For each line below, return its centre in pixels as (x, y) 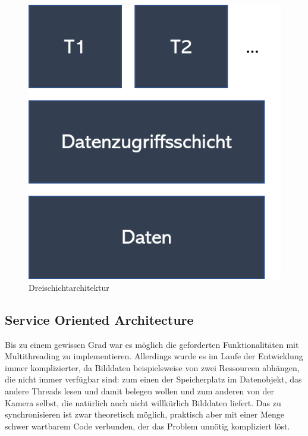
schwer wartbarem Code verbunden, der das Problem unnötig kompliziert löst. (147, 426)
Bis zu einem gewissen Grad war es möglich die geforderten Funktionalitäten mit (152, 344)
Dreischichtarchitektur (69, 287)
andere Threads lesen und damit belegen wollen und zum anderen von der (139, 391)
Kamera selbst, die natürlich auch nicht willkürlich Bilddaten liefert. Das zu (143, 402)
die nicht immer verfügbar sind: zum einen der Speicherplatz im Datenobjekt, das (153, 379)
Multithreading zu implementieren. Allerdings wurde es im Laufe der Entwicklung (154, 356)
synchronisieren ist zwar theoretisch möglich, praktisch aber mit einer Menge (145, 414)
